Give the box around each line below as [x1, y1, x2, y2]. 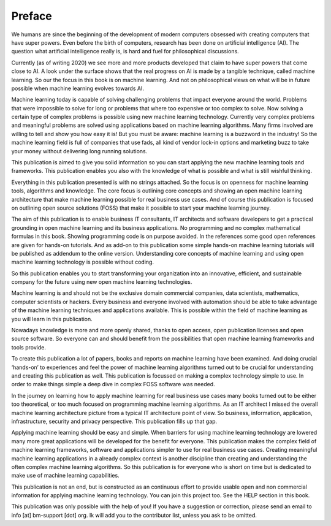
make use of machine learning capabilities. [11, 472, 120, 479]
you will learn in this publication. [11, 315, 93, 322]
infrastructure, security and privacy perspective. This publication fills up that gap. [11, 417, 218, 425]
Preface [11, 9, 52, 23]
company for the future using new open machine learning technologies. [11, 278, 192, 286]
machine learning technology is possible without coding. [11, 258, 154, 266]
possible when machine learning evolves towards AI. [11, 85, 144, 92]
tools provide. [11, 343, 46, 351]
